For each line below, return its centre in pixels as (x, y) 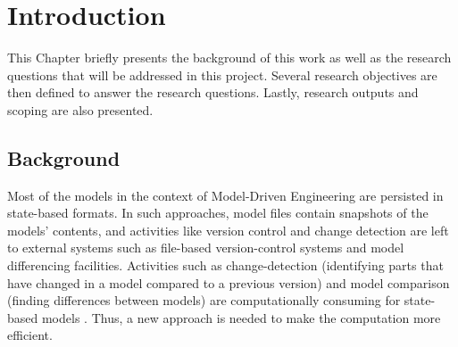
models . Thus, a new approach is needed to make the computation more (241, 317)
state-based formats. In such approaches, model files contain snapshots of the (218, 213)
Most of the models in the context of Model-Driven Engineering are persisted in (225, 195)
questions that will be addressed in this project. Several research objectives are (222, 74)
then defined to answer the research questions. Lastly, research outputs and (213, 92)
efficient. (30, 335)
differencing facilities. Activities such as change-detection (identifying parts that (225, 265)
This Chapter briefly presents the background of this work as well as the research (229, 58)
